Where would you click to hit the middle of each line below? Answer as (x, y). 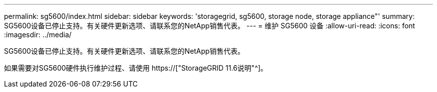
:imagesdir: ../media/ (38, 35)
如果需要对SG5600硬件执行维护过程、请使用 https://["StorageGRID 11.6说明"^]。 (136, 68)
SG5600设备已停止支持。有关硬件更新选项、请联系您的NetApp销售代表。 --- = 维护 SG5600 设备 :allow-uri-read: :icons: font (210, 26)
